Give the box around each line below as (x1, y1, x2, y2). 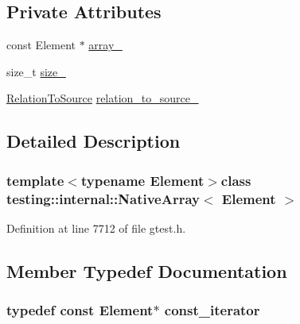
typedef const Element (6, 300, 154, 320)
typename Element (80, 170, 205, 190)
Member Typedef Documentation (6, 258, 287, 283)
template (6, 170, 64, 190)
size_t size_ (6, 63, 66, 79)
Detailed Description (6, 129, 181, 153)
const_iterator (164, 300, 260, 320)
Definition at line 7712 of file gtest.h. (6, 219, 186, 236)
